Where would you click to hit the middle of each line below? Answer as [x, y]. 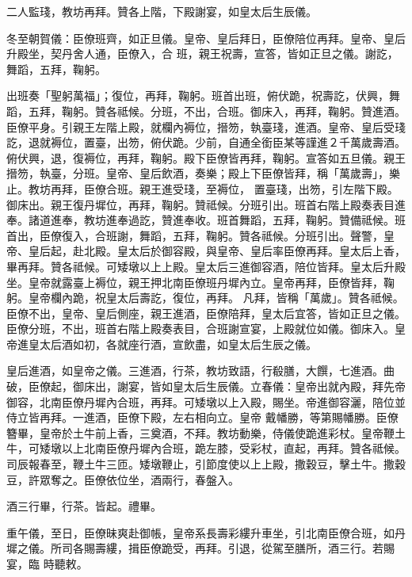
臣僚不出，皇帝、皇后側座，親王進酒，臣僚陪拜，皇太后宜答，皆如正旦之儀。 [206, 313]
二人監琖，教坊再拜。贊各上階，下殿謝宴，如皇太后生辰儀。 [162, 11]
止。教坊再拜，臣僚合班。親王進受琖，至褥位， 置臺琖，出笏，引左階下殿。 [202, 188]
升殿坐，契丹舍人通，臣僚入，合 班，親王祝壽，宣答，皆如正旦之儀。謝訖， [202, 53]
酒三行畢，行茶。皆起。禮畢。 [84, 506]
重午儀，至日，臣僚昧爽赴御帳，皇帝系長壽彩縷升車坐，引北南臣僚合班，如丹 [206, 532]
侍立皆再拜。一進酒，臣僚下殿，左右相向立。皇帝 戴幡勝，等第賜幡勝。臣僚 [202, 417]
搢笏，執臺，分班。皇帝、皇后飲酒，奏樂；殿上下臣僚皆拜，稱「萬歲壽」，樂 [203, 173]
